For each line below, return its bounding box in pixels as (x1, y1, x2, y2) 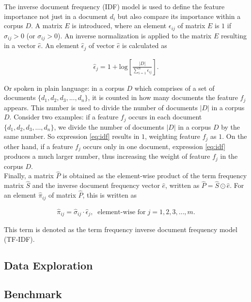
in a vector (4, 40, 36, 50)
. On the (222, 131, 247, 141)
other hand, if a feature (4, 141, 73, 151)
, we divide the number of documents (54, 121, 164, 132)
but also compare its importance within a (117, 11, 241, 21)
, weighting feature (145, 131, 201, 141)
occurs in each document (128, 112, 202, 122)
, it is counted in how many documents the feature (88, 92, 238, 102)
